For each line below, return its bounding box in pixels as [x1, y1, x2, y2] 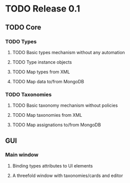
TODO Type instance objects [12, 59, 72, 65]
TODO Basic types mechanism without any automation [12, 49, 125, 55]
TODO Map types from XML [12, 69, 70, 75]
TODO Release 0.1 [5, 3, 80, 15]
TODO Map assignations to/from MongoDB [12, 122, 101, 128]
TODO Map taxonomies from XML [12, 112, 82, 118]
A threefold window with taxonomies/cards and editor [12, 172, 123, 178]
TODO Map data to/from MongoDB [12, 78, 84, 84]
